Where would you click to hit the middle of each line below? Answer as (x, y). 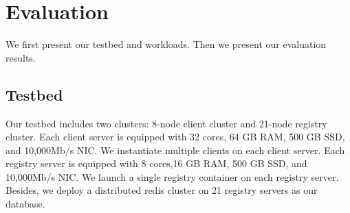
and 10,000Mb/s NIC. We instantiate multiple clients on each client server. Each (175, 150)
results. (21, 57)
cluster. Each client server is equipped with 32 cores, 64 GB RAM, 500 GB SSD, (175, 137)
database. (25, 204)
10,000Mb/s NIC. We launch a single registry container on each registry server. (172, 176)
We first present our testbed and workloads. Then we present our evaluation (166, 44)
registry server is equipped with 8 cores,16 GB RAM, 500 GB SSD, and (156, 163)
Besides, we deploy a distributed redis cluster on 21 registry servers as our (162, 190)
